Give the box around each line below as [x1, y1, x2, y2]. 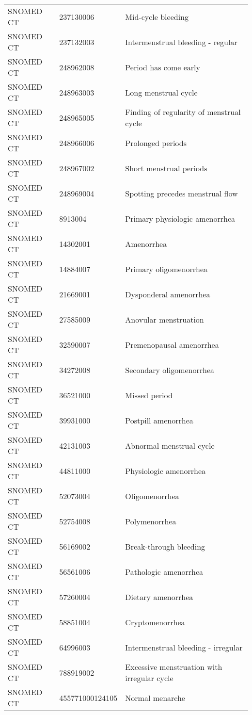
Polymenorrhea [125, 515, 176, 527]
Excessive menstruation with [125, 661, 222, 672]
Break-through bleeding [125, 540, 205, 552]
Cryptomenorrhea [125, 616, 185, 628]
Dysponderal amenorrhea [125, 288, 210, 300]
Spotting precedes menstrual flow [125, 187, 238, 199]
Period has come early [125, 61, 200, 73]
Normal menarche [125, 692, 185, 703]
